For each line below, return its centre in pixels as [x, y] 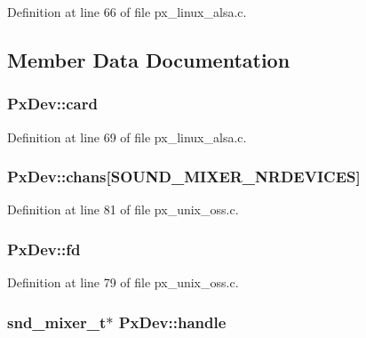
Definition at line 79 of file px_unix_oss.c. [123, 282]
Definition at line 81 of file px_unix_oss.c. [123, 209]
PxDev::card [52, 104]
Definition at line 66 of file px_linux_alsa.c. [127, 12]
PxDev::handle [172, 322]
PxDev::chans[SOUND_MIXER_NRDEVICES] [184, 177]
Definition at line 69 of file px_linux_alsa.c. [127, 137]
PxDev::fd [44, 249]
